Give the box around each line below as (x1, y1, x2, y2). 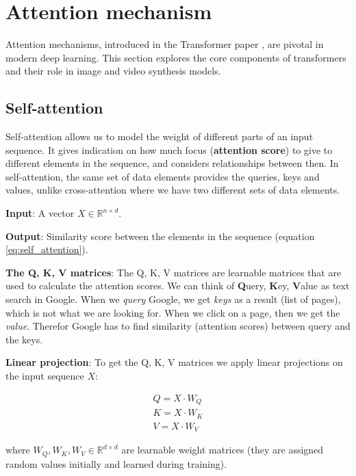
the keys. (5, 332, 43, 346)
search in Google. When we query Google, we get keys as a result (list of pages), (5, 292, 341, 306)
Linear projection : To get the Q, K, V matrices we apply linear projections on (5, 355, 343, 369)
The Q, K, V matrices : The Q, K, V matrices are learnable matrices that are (5, 265, 342, 279)
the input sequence (5, 369, 84, 383)
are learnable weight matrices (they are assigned (121, 442, 324, 457)
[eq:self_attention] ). (5, 242, 88, 256)
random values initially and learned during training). (5, 456, 227, 471)
